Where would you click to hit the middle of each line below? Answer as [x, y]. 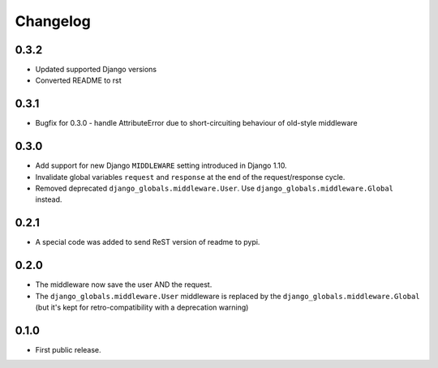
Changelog [53, 21]
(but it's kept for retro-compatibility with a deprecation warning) [142, 307]
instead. [49, 199]
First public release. [68, 349]
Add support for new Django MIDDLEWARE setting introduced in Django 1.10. [161, 165]
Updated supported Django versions [96, 70]
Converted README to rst [78, 80]
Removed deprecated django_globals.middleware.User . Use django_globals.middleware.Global [214, 188]
